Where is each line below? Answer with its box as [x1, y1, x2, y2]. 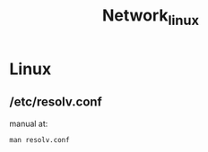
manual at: [9, 118, 48, 129]
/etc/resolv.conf [9, 95, 103, 110]
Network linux [101, 5, 200, 29]
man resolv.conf [9, 135, 70, 144]
